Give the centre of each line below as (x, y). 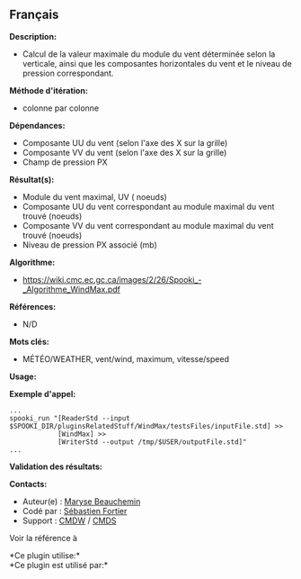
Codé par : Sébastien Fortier (75, 511)
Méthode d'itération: (49, 90)
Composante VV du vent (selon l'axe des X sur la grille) (124, 152)
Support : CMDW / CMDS (69, 520)
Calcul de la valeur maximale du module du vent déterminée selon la (149, 54)
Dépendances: (37, 125)
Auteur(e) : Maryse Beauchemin (81, 501)
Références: (33, 306)
